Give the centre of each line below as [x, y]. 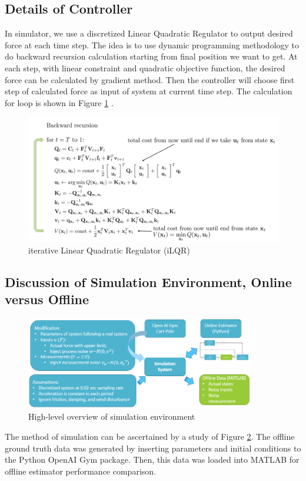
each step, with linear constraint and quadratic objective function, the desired [145, 67]
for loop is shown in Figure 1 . [59, 102]
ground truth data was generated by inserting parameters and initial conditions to [153, 448]
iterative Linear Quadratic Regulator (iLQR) [109, 250]
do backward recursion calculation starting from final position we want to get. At [151, 56]
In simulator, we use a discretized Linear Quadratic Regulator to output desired [149, 33]
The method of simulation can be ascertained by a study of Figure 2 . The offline [150, 436]
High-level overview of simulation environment [112, 416]
